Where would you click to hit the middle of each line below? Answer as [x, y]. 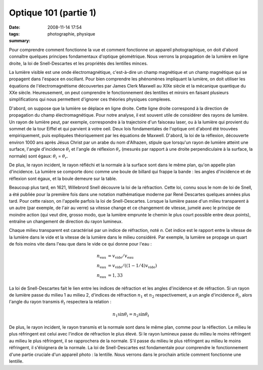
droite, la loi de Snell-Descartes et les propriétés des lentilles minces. [78, 63]
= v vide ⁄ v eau [121, 257]
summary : [20, 41]
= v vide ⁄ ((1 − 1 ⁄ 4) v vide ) [132, 266]
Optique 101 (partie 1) [53, 13]
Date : [15, 27]
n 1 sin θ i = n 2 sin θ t [131, 315]
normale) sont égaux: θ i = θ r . [38, 157]
